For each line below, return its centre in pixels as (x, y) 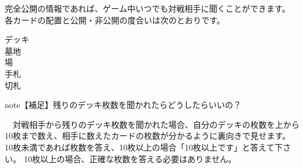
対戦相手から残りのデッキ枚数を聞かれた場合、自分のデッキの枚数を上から (156, 124)
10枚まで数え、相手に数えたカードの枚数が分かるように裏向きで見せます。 (148, 136)
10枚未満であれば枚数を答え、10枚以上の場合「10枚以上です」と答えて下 (144, 147)
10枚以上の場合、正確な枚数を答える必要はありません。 (130, 158)
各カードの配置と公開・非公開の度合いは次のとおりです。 (115, 20)
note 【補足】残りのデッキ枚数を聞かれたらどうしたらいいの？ (123, 105)
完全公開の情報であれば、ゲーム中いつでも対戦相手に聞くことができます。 (148, 8)
